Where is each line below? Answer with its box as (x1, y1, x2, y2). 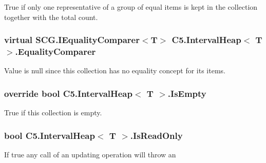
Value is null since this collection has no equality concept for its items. (4, 65, 225, 76)
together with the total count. (4, 11, 98, 22)
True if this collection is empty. (4, 107, 102, 118)
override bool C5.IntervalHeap (4, 87, 132, 99)
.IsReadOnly (130, 129, 183, 141)
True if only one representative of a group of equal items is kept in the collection (4, 2, 258, 12)
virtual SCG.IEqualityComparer (4, 33, 140, 46)
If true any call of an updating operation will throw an (4, 149, 176, 159)
